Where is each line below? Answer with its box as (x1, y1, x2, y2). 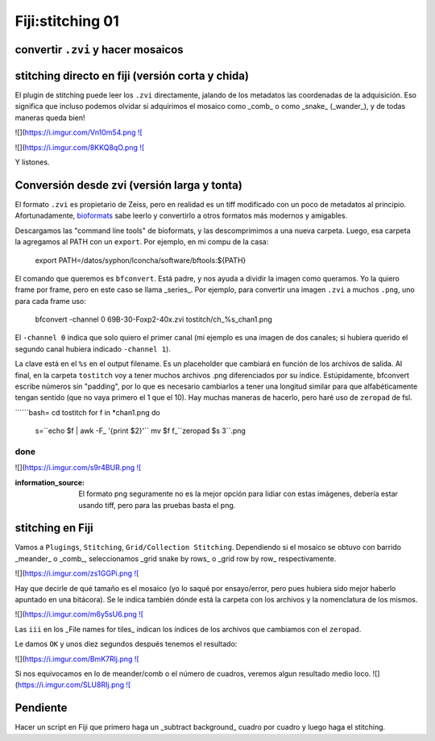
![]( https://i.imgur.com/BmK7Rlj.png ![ (14, 654, 140, 664)
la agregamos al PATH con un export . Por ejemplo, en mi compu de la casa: (14, 237, 269, 247)
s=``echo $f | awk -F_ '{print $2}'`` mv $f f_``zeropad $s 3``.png (35, 426, 246, 435)
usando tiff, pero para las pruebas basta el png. (78, 500, 236, 510)
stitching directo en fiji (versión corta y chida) (14, 69, 250, 82)
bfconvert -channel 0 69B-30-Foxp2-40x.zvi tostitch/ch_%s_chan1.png (35, 314, 273, 324)
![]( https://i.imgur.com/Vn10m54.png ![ (14, 127, 143, 137)
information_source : (14, 477, 85, 487)
